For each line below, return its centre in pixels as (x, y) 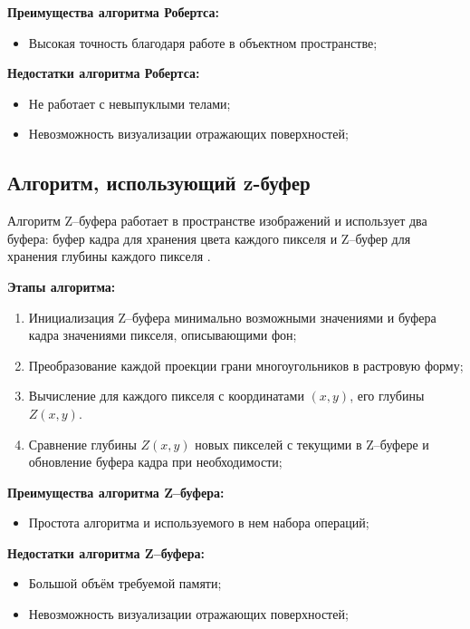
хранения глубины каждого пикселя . (109, 256)
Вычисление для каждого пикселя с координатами (166, 396)
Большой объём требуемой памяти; (125, 583)
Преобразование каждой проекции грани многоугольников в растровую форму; (246, 365)
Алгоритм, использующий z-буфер (159, 183)
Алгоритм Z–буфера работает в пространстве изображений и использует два (217, 221)
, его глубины (387, 396)
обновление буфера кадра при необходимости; (155, 462)
